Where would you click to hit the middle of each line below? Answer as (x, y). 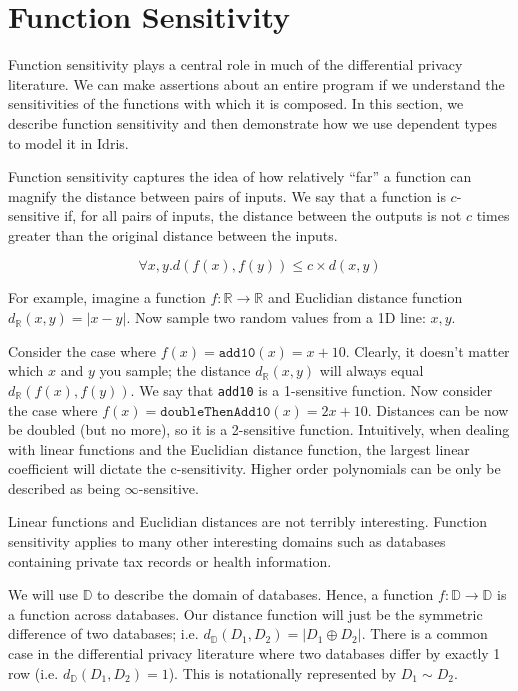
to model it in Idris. (68, 142)
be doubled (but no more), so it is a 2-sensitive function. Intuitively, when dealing (259, 429)
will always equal (371, 370)
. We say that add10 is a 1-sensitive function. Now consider (311, 389)
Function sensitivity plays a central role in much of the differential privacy (235, 64)
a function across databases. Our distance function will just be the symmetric (245, 613)
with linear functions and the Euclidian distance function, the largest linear (239, 448)
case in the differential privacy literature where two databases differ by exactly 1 (254, 653)
